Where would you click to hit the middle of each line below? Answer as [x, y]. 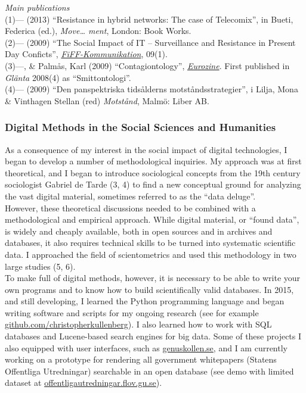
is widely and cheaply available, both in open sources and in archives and [139, 231]
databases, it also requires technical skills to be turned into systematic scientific [150, 243]
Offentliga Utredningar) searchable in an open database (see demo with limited [149, 371]
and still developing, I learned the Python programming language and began [145, 301]
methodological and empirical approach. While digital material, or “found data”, [152, 219]
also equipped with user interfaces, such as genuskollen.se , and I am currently [146, 347]
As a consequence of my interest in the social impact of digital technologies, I [146, 149]
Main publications [37, 7]
